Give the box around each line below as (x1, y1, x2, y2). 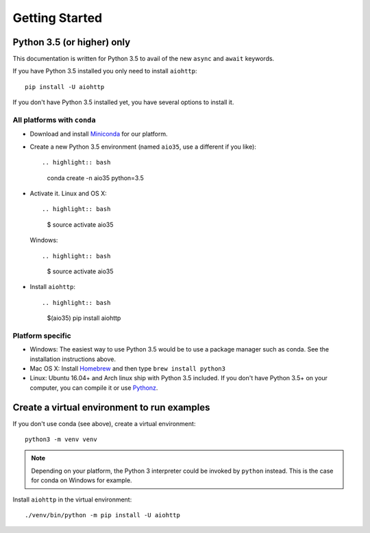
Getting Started (12, 10, 103, 25)
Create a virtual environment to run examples (12, 401, 210, 413)
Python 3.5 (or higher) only (12, 36, 131, 48)
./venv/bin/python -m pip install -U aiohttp (25, 511, 181, 519)
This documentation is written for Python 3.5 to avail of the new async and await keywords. (12, 55, 275, 63)
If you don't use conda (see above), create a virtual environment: (12, 419, 196, 427)
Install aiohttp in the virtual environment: (12, 495, 132, 504)
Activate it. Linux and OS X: (29, 189, 108, 197)
